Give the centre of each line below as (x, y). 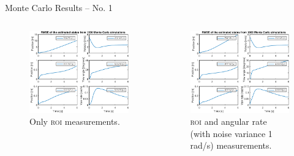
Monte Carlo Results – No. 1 (59, 7)
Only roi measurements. (75, 121)
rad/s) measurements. (231, 145)
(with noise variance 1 (231, 133)
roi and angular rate (228, 121)
